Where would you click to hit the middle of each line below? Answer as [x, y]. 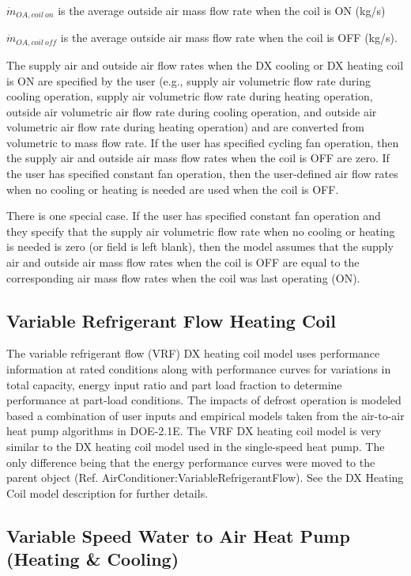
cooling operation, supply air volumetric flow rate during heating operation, [190, 96]
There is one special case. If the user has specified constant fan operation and [194, 216]
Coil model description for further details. [107, 493]
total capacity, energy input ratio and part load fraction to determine [174, 384]
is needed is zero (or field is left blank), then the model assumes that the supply [200, 246]
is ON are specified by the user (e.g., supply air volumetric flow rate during [189, 80]
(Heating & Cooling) [93, 559]
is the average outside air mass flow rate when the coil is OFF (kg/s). [229, 38]
